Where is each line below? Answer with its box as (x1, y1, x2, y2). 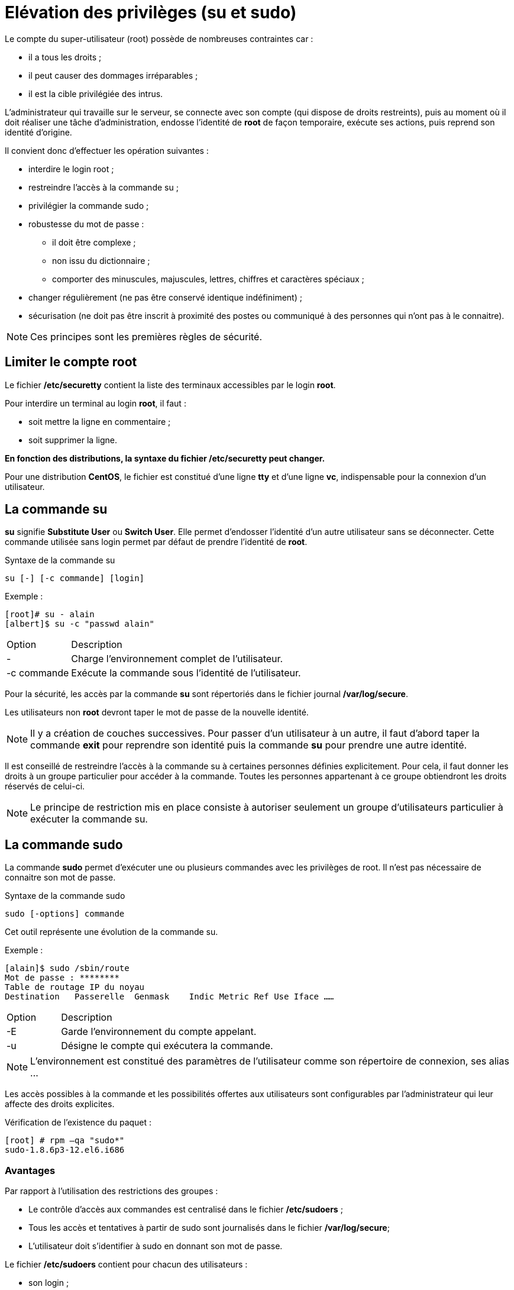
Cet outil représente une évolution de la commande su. (5, 927, 218, 937)
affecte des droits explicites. (5, 1099, 115, 1110)
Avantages (5, 1164, 56, 1176)
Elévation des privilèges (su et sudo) (5, 2, 297, 22)
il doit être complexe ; (52, 237, 136, 247)
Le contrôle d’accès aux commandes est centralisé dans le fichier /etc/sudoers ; (28, 1204, 343, 1215)
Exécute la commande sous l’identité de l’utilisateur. (71, 667, 301, 679)
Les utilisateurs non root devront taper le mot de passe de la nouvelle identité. (5, 707, 309, 718)
